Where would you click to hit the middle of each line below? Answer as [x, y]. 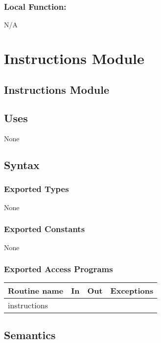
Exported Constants [45, 229]
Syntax [22, 165]
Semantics [30, 334]
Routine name [36, 291]
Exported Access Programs [58, 269]
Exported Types [36, 189]
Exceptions [132, 291]
